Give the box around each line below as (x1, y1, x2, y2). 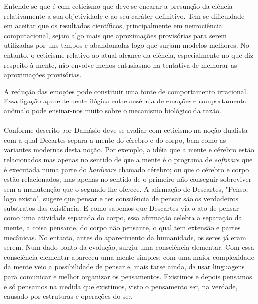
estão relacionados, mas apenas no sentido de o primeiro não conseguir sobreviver (4, 174, 252, 184)
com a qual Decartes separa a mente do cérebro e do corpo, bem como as (4, 134, 226, 145)
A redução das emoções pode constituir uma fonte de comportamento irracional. (4, 86, 248, 96)
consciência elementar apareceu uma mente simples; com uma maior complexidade (4, 251, 254, 262)
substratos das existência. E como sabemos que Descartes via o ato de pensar (4, 203, 239, 213)
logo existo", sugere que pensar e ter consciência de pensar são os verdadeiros (4, 193, 238, 203)
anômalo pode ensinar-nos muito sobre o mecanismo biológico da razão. (4, 105, 221, 115)
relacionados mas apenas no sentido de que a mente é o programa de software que (4, 154, 253, 164)
